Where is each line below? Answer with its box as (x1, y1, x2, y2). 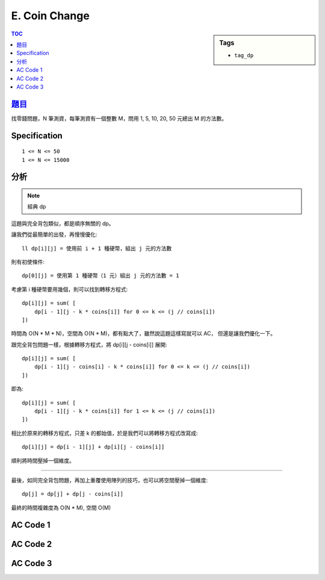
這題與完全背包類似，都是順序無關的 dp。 (11, 220, 114, 227)
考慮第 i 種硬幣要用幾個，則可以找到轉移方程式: (11, 285, 128, 293)
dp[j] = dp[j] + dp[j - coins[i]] (22, 491, 123, 497)
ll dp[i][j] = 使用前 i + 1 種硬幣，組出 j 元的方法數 (22, 245, 172, 252)
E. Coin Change (11, 9, 90, 22)
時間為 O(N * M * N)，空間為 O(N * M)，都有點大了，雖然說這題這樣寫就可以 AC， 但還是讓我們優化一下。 (11, 330, 276, 337)
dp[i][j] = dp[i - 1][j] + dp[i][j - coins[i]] (22, 443, 165, 451)
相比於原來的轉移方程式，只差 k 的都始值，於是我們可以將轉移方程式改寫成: (11, 429, 198, 437)
